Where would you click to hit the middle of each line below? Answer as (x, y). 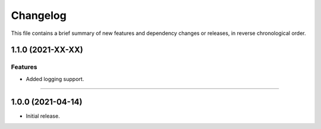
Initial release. (43, 116)
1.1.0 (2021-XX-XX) (47, 50)
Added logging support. (55, 79)
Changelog (39, 15)
